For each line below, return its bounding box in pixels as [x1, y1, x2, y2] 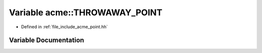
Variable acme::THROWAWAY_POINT [9, 7, 163, 18]
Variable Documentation [9, 36, 84, 44]
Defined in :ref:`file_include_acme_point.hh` [21, 24, 108, 30]
